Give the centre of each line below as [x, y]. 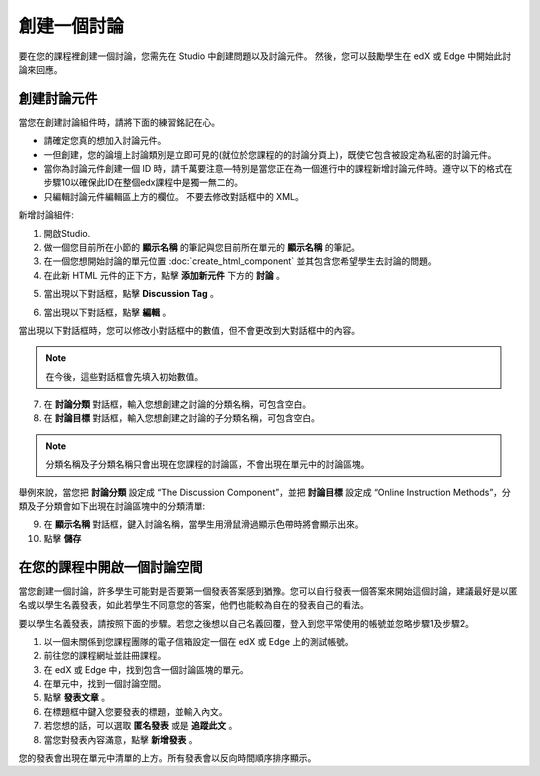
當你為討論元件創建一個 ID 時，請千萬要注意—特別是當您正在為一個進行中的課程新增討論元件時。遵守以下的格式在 [278, 169]
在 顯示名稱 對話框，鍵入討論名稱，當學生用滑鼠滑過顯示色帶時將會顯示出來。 [203, 524]
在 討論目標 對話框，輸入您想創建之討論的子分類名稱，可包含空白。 [181, 418]
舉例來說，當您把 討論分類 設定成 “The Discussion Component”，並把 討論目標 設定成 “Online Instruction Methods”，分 [265, 492]
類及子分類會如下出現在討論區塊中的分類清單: [112, 506]
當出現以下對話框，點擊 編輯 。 [107, 312]
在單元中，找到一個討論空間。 [105, 684]
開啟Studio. [67, 233]
